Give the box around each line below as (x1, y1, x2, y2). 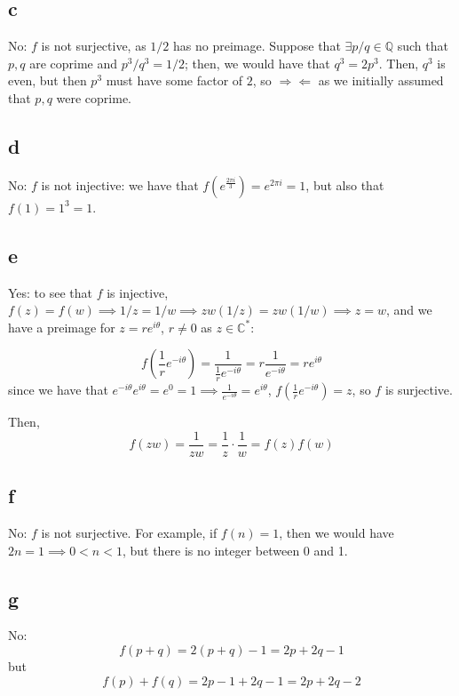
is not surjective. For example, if (41, 524, 218, 541)
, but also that (305, 175, 384, 194)
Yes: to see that (8, 283, 93, 301)
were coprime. (56, 88, 131, 107)
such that (397, 36, 448, 55)
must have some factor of (106, 71, 243, 90)
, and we (385, 300, 432, 319)
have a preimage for (8, 317, 115, 336)
